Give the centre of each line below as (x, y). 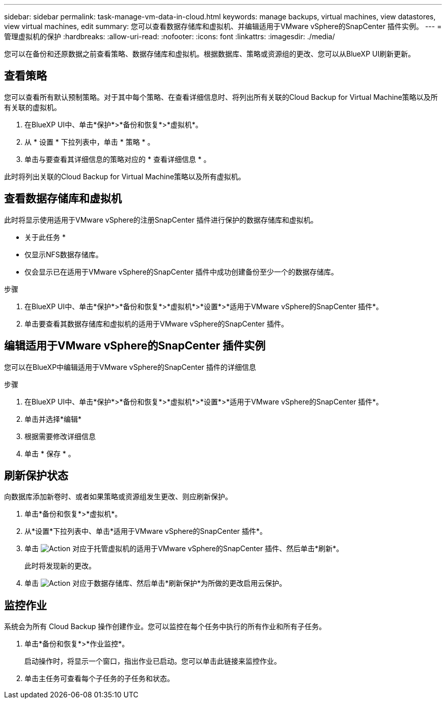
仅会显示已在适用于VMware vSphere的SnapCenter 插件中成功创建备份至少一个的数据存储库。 (181, 272)
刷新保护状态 (36, 475)
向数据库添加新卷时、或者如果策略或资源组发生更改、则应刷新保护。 (118, 497)
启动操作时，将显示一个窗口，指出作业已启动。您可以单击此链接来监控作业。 (153, 661)
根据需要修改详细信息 (60, 436)
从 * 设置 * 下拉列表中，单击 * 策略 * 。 (90, 142)
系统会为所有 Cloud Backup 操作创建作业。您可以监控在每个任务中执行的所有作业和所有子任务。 (165, 627)
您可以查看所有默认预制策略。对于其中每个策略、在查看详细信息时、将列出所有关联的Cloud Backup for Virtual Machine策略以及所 (221, 97)
